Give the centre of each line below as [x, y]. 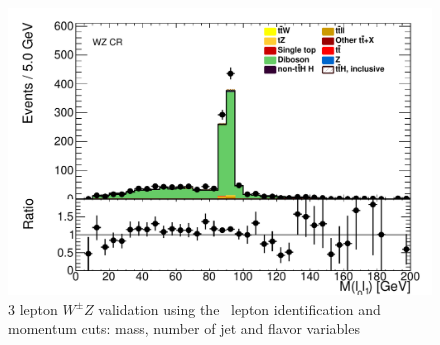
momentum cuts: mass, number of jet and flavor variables [184, 328]
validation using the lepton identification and [239, 308]
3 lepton [33, 308]
